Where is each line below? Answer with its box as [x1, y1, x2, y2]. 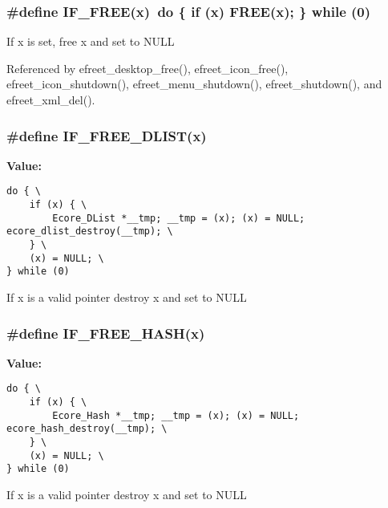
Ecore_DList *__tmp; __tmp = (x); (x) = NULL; [52, 212, 305, 224]
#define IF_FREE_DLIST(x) [6, 125, 207, 145]
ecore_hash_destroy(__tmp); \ [6, 423, 168, 435]
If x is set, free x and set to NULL [6, 33, 175, 50]
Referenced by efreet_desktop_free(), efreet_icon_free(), [6, 59, 289, 76]
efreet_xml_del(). [6, 91, 95, 108]
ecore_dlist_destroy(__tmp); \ [6, 226, 173, 238]
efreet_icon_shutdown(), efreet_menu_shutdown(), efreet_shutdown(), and [6, 75, 382, 92]
